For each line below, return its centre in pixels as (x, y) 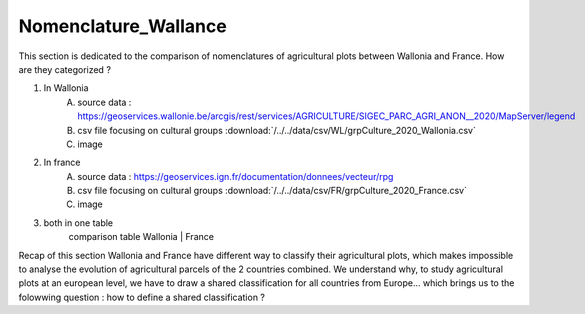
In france (62, 162)
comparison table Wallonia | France (141, 237)
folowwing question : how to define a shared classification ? (141, 297)
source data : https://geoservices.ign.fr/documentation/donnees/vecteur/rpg (235, 176)
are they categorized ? (65, 69)
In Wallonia (66, 88)
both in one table (78, 222)
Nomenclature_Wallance (122, 26)
